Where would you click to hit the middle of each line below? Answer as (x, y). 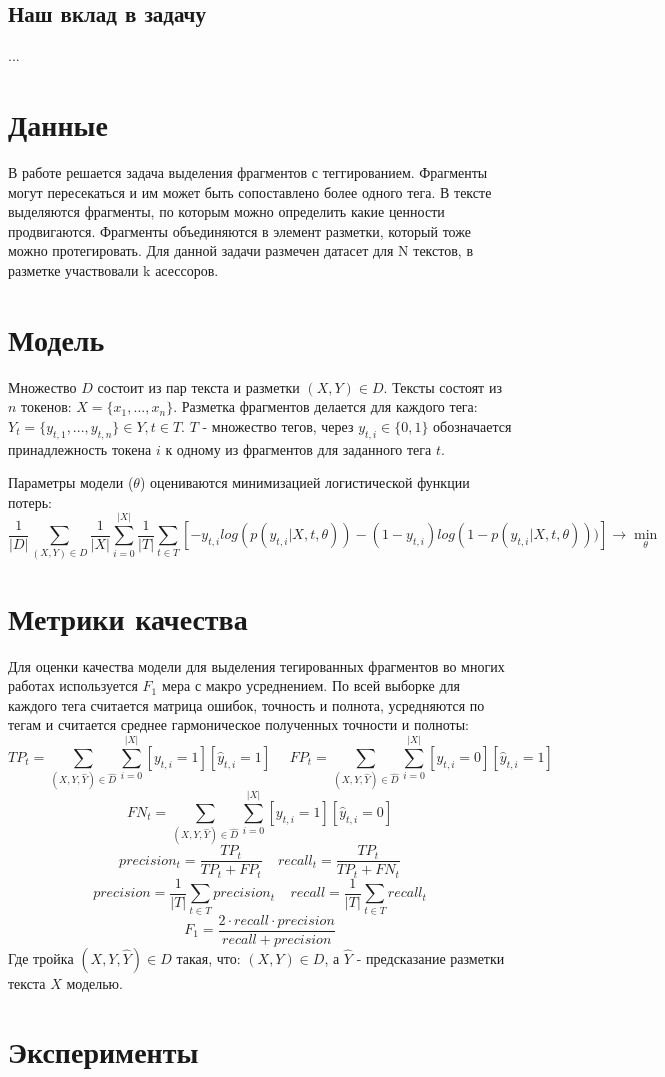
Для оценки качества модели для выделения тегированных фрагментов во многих (256, 665)
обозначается (472, 425)
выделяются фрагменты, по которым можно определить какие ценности (226, 211)
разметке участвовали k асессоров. (113, 269)
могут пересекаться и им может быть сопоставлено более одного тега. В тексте (250, 191)
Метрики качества (128, 617)
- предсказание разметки (430, 957)
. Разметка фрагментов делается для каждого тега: (325, 406)
